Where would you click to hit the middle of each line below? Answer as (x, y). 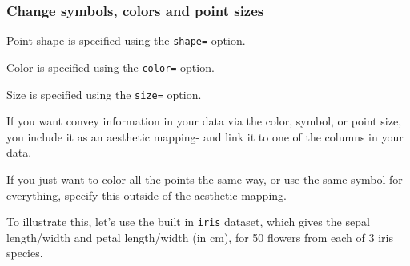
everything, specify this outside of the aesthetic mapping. (147, 195)
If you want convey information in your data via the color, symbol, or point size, (204, 121)
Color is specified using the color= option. (111, 67)
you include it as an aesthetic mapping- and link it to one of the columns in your (205, 136)
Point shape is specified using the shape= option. (126, 40)
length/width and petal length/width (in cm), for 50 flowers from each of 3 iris (200, 237)
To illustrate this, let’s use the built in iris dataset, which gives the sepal (188, 222)
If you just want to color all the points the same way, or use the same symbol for (205, 179)
